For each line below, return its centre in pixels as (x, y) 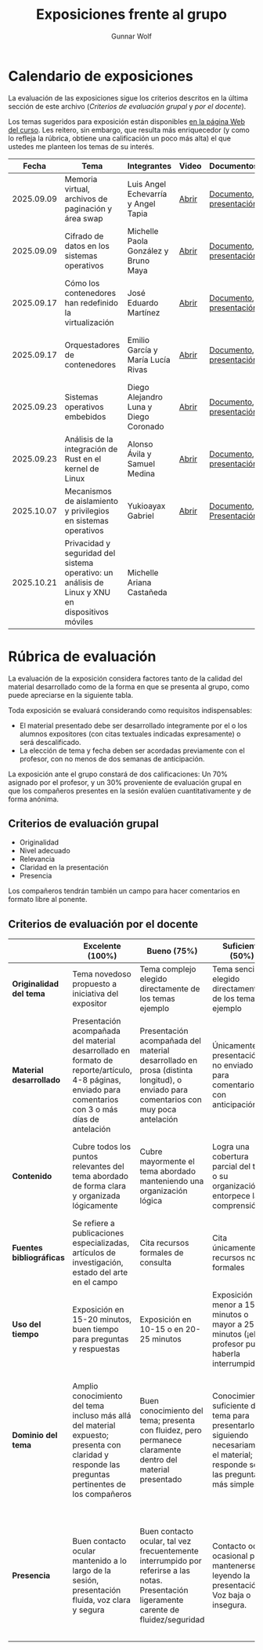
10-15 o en (162, 1330)
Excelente (102, 946)
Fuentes (27, 1248)
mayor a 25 (233, 1324)
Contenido (32, 1177)
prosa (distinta (166, 1071)
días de (86, 1119)
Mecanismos (88, 491)
